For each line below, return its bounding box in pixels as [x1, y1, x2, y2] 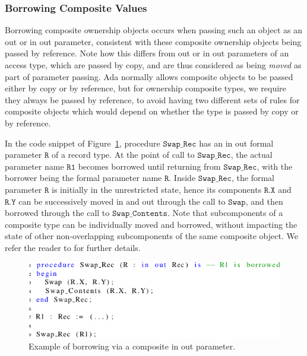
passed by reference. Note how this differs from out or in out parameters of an [5, 47, 289, 59]
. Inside [169, 171, 196, 184]
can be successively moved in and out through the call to [18, 195, 226, 207]
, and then [245, 195, 283, 207]
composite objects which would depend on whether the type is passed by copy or [5, 105, 299, 117]
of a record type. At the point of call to [51, 148, 195, 161]
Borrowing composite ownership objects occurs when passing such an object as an [5, 24, 303, 36]
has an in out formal [199, 136, 274, 149]
